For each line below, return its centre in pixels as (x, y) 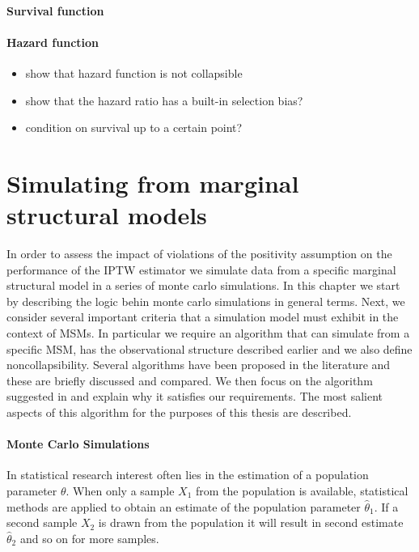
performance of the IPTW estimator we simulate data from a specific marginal (201, 269)
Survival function (55, 10)
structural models (107, 215)
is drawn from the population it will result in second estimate (251, 522)
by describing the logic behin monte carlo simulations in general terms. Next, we (206, 301)
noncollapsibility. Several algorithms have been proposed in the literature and (199, 365)
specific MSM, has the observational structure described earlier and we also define (209, 348)
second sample (42, 522)
